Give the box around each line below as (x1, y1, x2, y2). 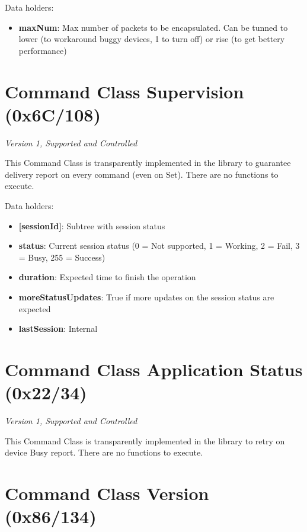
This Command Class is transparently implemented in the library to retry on (5, 434, 285, 447)
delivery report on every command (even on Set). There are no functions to (5, 168, 279, 180)
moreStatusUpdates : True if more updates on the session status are (18, 291, 274, 303)
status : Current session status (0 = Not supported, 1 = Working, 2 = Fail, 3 (18, 239, 300, 252)
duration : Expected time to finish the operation (18, 271, 196, 283)
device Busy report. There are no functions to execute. (5, 446, 203, 459)
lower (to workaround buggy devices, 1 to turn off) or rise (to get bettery (18, 33, 285, 45)
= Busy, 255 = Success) (18, 251, 105, 263)
